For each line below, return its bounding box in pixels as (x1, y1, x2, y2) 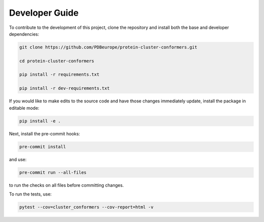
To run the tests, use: (9, 191, 52, 197)
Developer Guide (9, 7, 79, 18)
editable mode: (9, 105, 40, 111)
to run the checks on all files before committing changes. (9, 182, 124, 188)
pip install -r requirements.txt (19, 72, 100, 77)
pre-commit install (19, 144, 66, 149)
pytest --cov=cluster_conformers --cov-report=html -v (19, 204, 154, 210)
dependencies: (9, 31, 39, 37)
